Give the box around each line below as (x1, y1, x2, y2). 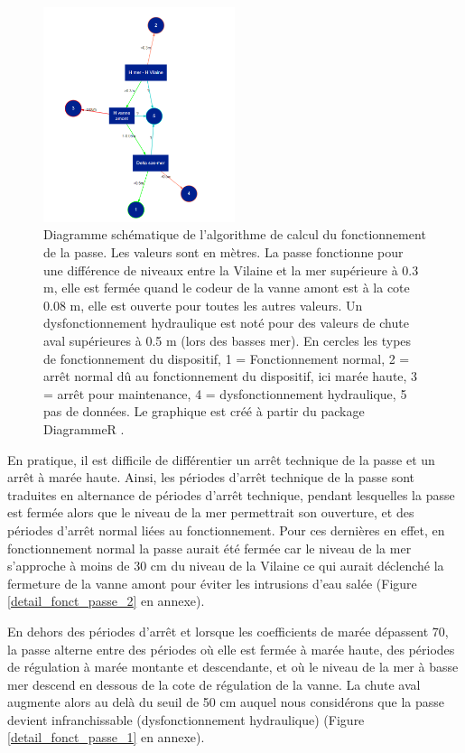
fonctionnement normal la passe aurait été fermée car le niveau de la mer (7, 538, 412, 557)
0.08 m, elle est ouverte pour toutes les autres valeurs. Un (43, 295, 363, 314)
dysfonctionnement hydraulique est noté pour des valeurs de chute (43, 313, 409, 332)
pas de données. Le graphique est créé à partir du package (43, 402, 365, 421)
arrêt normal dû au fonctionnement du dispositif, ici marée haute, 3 (43, 367, 418, 386)
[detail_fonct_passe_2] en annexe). (7, 591, 205, 610)
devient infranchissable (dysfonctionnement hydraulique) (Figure (7, 710, 365, 729)
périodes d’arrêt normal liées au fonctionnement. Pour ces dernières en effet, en (7, 520, 445, 539)
